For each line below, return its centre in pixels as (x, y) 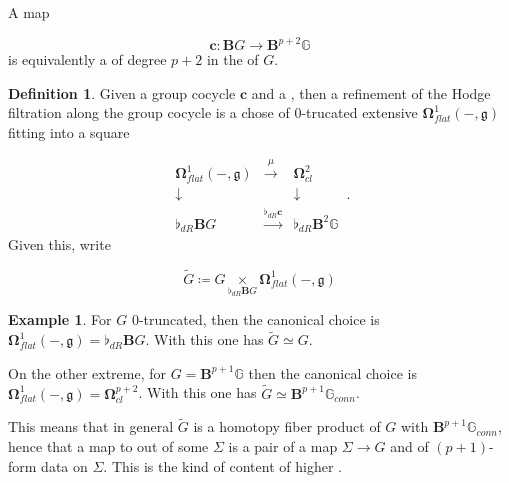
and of (409, 446)
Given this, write (59, 244)
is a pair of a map (283, 446)
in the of (232, 59)
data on (64, 465)
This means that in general (91, 426)
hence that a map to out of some (108, 446)
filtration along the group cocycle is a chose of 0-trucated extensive (213, 112)
